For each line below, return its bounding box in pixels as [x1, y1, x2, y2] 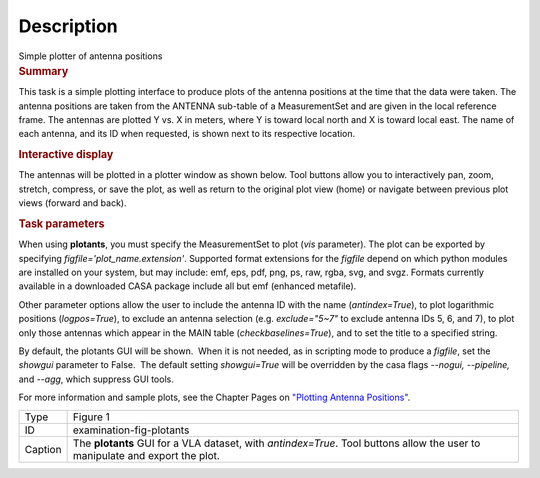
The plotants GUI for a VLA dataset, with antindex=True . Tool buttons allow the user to [72, 436, 481, 450]
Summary [18, 64, 69, 78]
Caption [24, 442, 62, 456]
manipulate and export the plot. [72, 448, 220, 462]
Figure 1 [72, 410, 110, 424]
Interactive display [18, 148, 114, 162]
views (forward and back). [18, 197, 127, 209]
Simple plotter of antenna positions [18, 50, 163, 62]
